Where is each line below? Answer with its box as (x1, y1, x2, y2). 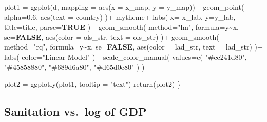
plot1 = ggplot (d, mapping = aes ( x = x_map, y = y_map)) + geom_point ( (4, 2, 244, 12)
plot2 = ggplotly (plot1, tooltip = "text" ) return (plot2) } (4, 79, 181, 89)
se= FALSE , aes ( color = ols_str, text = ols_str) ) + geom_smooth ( (4, 31, 219, 42)
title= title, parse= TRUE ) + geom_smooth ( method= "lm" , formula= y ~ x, (4, 21, 239, 32)
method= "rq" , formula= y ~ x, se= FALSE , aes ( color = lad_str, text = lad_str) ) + (4, 41, 263, 52)
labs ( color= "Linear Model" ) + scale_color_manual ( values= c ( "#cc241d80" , (4, 51, 247, 62)
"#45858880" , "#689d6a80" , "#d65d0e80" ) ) (4, 61, 145, 72)
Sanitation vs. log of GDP (4, 104, 147, 119)
